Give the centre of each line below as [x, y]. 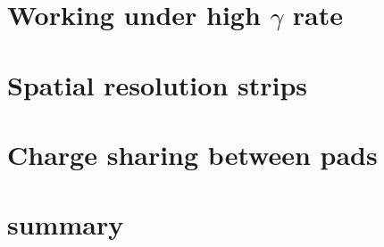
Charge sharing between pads [192, 154]
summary [66, 224]
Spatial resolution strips [158, 84]
